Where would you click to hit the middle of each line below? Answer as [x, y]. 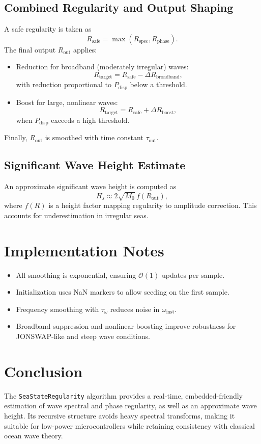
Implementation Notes [84, 250]
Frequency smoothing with [57, 309]
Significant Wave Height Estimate [95, 165]
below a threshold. [158, 84]
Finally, [16, 137]
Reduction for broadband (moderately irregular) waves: [102, 67]
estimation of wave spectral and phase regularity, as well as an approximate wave [130, 406]
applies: [85, 49]
